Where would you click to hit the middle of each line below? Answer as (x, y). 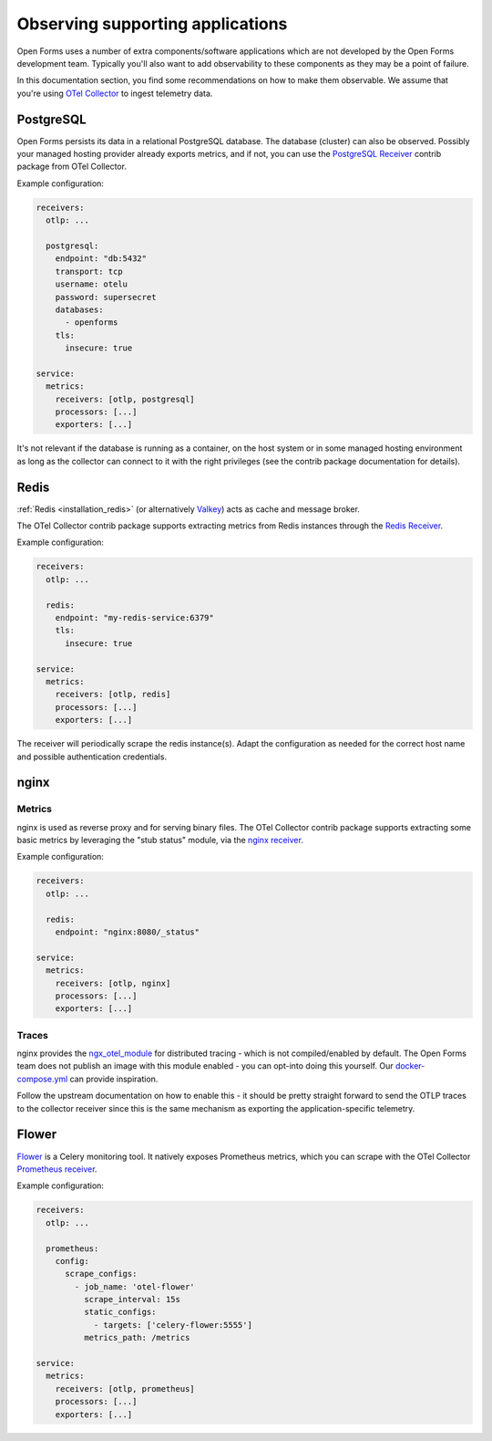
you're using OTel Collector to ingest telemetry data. (115, 93)
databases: (79, 309)
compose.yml (42, 1079)
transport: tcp (89, 271)
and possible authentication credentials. (92, 757)
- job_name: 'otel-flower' (134, 1286)
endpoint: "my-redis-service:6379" (134, 618)
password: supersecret (106, 297)
